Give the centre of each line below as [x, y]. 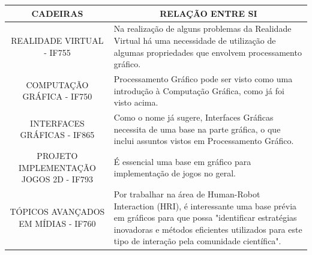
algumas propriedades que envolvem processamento [208, 52]
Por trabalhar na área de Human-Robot [187, 194]
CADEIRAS [57, 13]
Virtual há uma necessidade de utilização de [195, 40]
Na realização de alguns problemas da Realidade [202, 28]
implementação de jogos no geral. [175, 173]
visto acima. [136, 102]
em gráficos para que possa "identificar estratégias [205, 217]
